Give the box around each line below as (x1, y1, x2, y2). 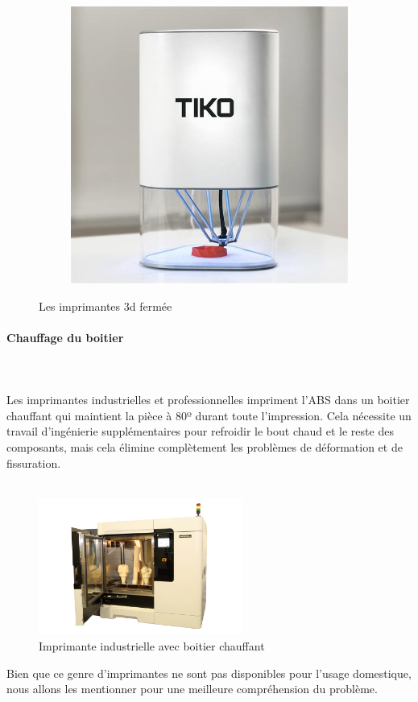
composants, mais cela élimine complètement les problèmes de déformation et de (6, 438, 403, 455)
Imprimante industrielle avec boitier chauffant (39, 637, 265, 654)
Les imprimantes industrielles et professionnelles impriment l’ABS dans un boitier (6, 391, 410, 408)
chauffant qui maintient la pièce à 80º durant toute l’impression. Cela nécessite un (6, 407, 412, 423)
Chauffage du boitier (6, 328, 124, 345)
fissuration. (6, 454, 61, 471)
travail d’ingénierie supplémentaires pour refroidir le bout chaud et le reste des (6, 423, 394, 440)
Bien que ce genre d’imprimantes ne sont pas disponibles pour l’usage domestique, (6, 664, 412, 681)
